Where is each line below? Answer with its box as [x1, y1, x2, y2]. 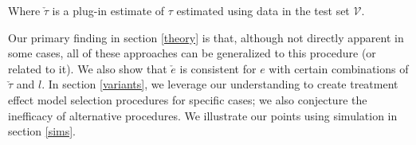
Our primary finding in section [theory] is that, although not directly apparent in [8, 29, 404, 45]
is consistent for [179, 60, 257, 76]
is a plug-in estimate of [52, 2, 165, 18]
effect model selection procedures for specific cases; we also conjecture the [8, 91, 367, 108]
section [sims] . [8, 123, 77, 139]
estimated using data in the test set [176, 2, 350, 18]
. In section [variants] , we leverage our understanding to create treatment [41, 76, 398, 92]
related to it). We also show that [8, 60, 167, 76]
